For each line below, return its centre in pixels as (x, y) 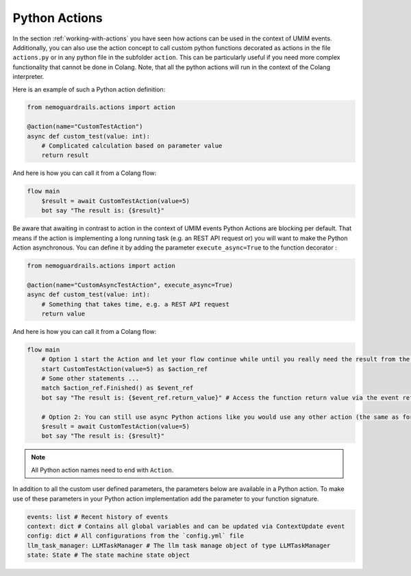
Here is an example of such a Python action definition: (89, 89)
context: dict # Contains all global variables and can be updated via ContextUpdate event (186, 526)
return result (65, 155)
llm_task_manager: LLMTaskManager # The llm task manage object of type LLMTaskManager (179, 545)
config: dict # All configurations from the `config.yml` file (136, 536)
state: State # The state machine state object (108, 555)
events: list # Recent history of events (98, 517)
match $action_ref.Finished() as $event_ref (117, 388)
